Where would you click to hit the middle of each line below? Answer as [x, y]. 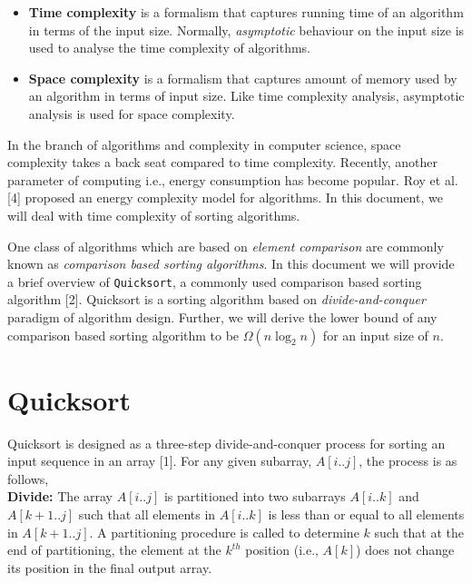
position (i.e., [282, 550]
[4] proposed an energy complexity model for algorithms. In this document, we [225, 198]
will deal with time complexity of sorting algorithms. [154, 215]
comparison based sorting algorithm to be [123, 335]
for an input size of [375, 335]
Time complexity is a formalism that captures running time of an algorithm [246, 12]
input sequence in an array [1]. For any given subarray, [160, 461]
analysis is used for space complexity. [132, 113]
